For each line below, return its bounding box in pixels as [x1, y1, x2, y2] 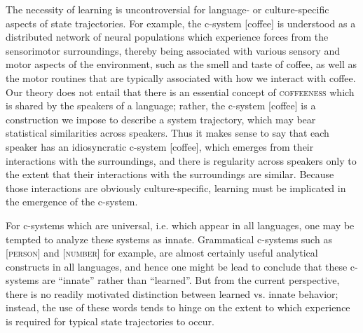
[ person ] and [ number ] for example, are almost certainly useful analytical [6, 245, 318, 260]
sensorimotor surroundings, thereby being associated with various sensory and [6, 43, 340, 57]
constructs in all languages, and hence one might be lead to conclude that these [6, 259, 348, 273]
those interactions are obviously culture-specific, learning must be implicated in [6, 180, 346, 195]
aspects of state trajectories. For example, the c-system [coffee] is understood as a [6, 15, 356, 30]
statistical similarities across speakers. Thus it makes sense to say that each [6, 125, 329, 140]
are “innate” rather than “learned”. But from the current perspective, [41, 273, 340, 287]
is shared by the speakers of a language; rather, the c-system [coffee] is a [6, 98, 316, 113]
